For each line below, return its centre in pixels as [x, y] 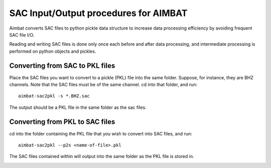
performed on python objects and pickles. [53, 51]
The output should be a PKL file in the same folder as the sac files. [78, 107]
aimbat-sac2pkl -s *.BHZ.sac [54, 96]
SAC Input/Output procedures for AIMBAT [98, 13]
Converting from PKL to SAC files [62, 122]
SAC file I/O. [22, 35]
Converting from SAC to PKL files [62, 65]
